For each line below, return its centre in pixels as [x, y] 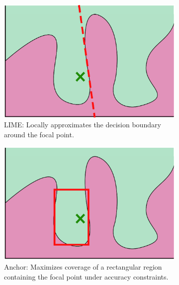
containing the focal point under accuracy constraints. [86, 276]
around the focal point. [39, 134]
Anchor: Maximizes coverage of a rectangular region [83, 266]
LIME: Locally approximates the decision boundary [83, 125]
